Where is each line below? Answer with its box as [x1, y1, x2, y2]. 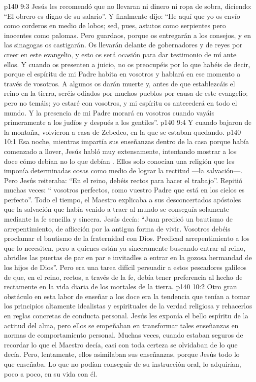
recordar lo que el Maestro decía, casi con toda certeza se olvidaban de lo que [4, 339, 238, 349]
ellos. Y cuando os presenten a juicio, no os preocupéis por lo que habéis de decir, [4, 59, 250, 69]
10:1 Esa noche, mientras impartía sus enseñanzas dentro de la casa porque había [4, 136, 249, 147]
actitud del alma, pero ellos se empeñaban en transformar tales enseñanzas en [4, 320, 239, 330]
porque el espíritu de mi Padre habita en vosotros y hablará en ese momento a [4, 69, 241, 79]
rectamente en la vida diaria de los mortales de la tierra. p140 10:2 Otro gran [4, 281, 237, 292]
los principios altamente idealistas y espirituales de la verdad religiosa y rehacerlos [4, 301, 252, 311]
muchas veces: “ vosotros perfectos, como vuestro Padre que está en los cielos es [4, 185, 245, 195]
